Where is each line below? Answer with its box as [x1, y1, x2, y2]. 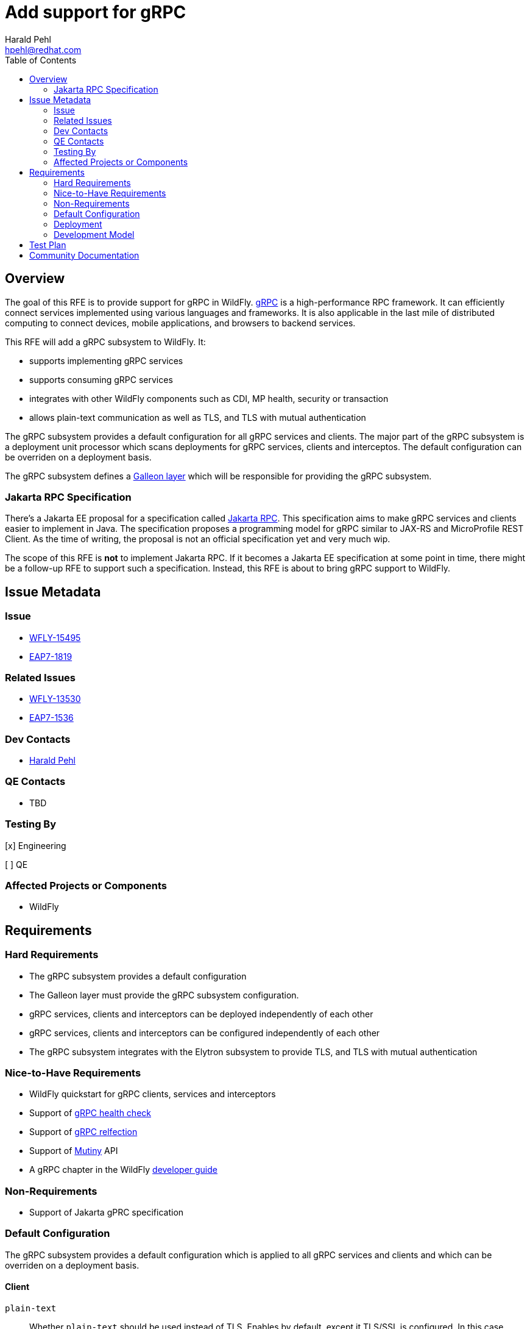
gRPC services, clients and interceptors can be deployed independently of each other [29, 1008, 373, 1019]
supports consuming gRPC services [29, 374, 173, 385]
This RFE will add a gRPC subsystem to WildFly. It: [5, 336, 206, 347]
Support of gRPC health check [29, 1108, 151, 1119]
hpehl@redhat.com [5, 44, 82, 55]
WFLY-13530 [29, 693, 81, 704]
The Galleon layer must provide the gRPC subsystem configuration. [29, 989, 299, 1000]
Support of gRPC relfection [29, 1127, 138, 1137]
